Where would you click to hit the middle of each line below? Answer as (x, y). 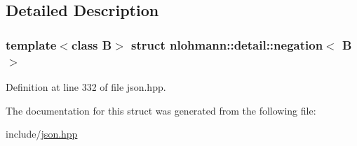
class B (92, 44)
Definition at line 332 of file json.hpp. (86, 86)
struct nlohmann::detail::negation (227, 44)
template (31, 44)
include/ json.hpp (42, 134)
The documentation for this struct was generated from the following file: (161, 110)
